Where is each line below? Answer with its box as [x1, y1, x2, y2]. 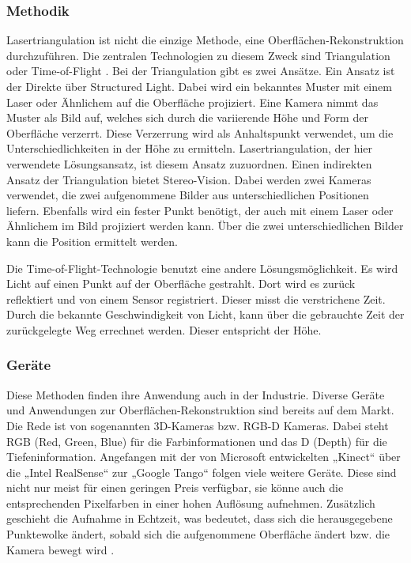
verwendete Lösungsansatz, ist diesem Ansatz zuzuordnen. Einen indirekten [6, 155, 372, 172]
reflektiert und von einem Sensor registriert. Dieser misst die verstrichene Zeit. [6, 290, 386, 307]
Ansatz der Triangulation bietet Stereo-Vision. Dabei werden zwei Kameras [6, 171, 371, 187]
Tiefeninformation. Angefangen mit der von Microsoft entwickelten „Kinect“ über [6, 448, 401, 465]
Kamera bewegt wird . [6, 541, 115, 557]
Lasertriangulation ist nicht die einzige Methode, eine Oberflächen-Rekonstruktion [6, 32, 404, 48]
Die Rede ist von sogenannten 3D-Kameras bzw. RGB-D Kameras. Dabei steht [6, 417, 389, 433]
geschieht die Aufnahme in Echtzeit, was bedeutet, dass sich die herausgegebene [6, 510, 393, 527]
